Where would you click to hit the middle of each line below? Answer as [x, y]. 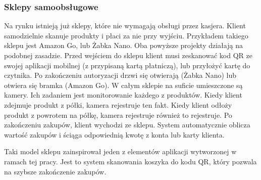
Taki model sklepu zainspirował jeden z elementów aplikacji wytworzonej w [120, 151]
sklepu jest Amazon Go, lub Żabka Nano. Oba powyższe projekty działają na [123, 45]
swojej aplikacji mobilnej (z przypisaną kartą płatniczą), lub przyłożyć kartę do [127, 65]
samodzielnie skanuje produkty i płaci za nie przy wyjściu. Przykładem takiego [126, 35]
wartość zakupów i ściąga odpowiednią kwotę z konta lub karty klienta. [114, 134]
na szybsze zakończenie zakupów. [55, 171]
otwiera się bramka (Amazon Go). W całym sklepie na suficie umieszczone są [123, 85]
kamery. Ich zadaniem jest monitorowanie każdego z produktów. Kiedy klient [123, 95]
